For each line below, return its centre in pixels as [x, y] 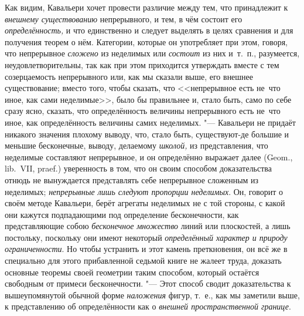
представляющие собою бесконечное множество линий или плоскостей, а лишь [148, 226]
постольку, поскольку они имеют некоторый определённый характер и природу [146, 237]
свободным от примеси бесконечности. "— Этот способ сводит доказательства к [148, 283]
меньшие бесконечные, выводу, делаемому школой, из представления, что [136, 145]
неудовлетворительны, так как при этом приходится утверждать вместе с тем [142, 64]
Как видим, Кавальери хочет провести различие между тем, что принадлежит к [146, 7]
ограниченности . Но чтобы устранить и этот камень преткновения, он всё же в [146, 249]
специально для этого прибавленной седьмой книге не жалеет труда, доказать [143, 260]
